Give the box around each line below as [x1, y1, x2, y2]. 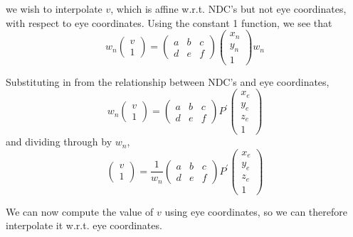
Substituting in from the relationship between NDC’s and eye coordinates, [6, 74, 330, 89]
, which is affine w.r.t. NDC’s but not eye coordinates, [110, 1, 347, 16]
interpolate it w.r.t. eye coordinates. [6, 218, 162, 233]
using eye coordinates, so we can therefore [164, 204, 347, 219]
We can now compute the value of [6, 204, 154, 219]
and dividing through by [6, 134, 112, 149]
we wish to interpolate [6, 1, 102, 16]
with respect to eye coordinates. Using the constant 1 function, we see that [6, 15, 332, 30]
